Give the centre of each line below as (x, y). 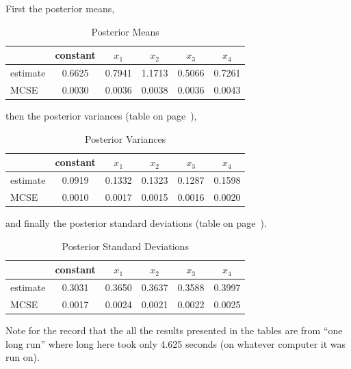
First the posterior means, (60, 8)
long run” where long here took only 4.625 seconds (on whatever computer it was (176, 343)
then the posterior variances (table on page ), (101, 115)
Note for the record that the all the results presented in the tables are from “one (174, 330)
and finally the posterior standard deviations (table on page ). (136, 222)
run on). (23, 357)
